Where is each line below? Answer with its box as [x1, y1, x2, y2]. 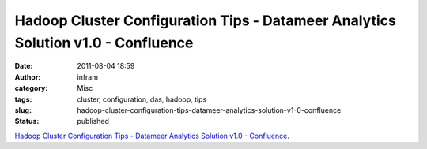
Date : [14, 61, 33, 71]
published [77, 117, 110, 126]
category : [14, 84, 48, 93]
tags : [14, 95, 32, 104]
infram [77, 72, 99, 82]
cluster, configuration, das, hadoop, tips [77, 95, 207, 104]
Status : [14, 117, 40, 126]
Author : [14, 72, 41, 82]
